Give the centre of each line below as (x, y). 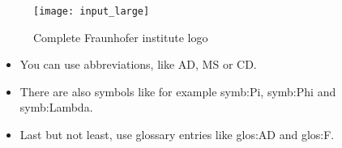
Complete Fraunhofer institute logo (121, 37)
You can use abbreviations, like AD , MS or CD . (138, 64)
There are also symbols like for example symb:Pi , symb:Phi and (178, 91)
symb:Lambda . (56, 107)
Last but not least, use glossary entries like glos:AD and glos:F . (177, 135)
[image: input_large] (92, 11)
